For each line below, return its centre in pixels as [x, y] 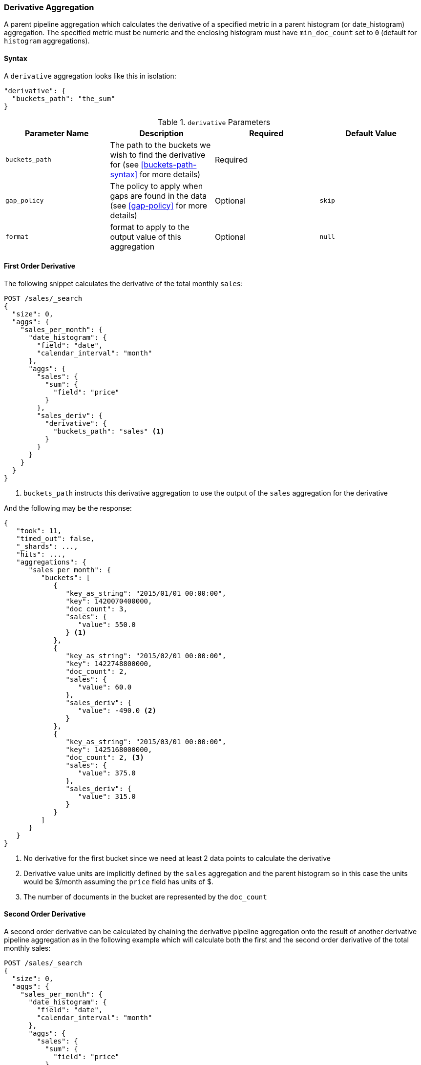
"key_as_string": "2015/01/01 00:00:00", [146, 593]
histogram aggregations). [47, 41]
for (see [125, 164]
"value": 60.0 [105, 687]
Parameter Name [57, 133]
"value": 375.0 [107, 773]
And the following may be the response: [68, 508]
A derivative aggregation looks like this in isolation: [90, 76]
